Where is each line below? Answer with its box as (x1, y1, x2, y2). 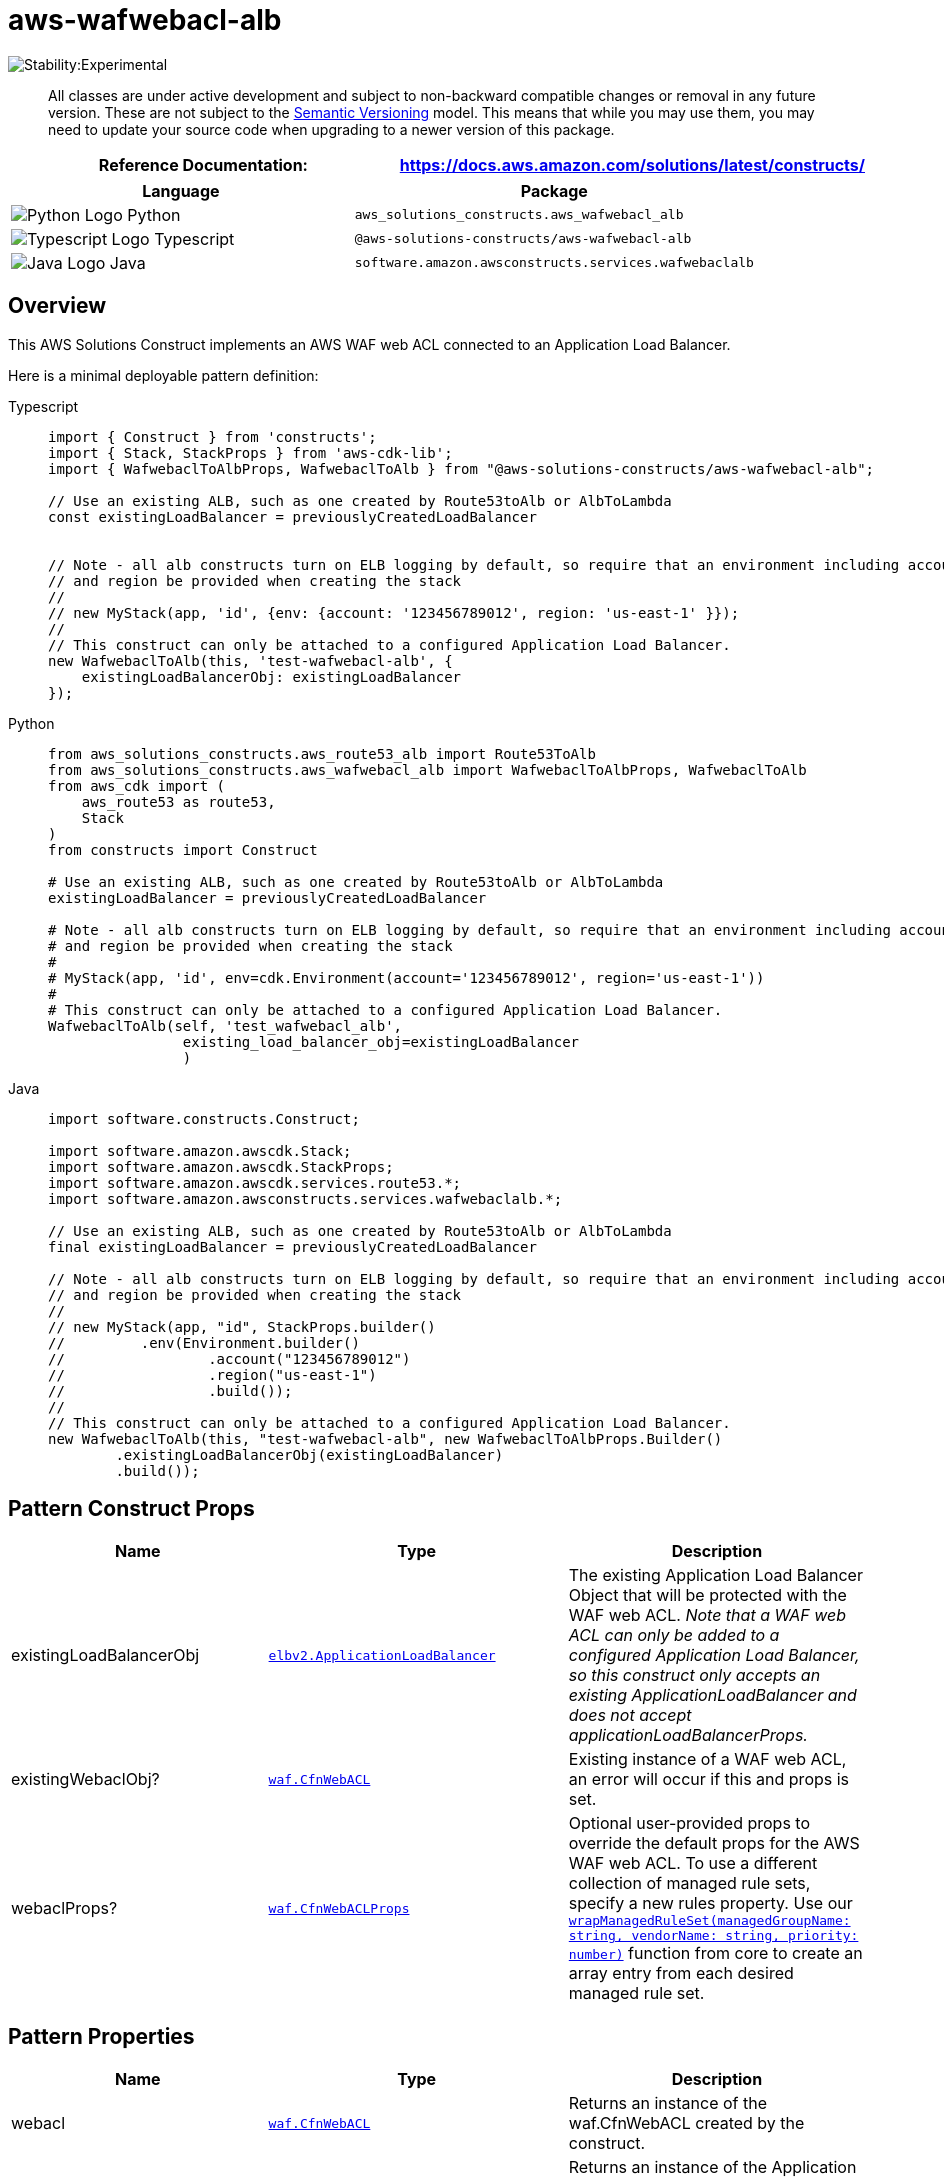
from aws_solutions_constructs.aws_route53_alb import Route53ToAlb (48, 745, 596, 762)
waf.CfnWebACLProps (268, 1900, 410, 1916)
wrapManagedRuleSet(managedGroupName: (568, 1913, 851, 1929)
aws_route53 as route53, (81, 793, 276, 810)
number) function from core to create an (568, 1943, 863, 1964)
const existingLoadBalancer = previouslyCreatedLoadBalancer (48, 508, 537, 525)
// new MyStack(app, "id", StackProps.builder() (48, 1318, 436, 1335)
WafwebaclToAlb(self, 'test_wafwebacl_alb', (48, 1017, 403, 1034)
